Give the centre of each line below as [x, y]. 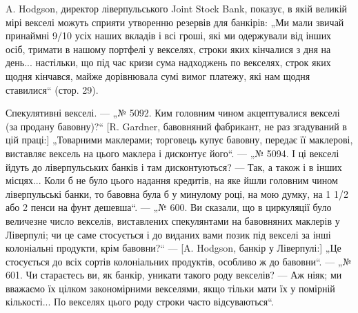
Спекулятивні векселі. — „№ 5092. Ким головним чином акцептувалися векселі [173, 113]
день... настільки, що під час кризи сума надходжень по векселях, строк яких [168, 62]
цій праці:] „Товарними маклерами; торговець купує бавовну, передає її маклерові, [179, 140]
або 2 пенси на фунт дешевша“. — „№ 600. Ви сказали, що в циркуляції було [169, 207]
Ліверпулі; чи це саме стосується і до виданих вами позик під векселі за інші [168, 234]
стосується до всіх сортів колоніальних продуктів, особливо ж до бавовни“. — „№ [179, 261]
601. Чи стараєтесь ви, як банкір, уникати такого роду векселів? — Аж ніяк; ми [174, 275]
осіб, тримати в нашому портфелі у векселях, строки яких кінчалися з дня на [168, 49]
